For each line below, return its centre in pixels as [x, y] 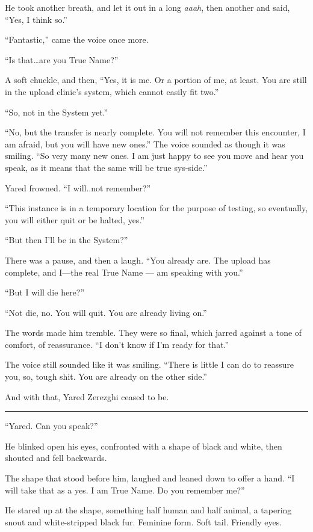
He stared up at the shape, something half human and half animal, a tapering [148, 510]
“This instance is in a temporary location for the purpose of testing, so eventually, [156, 208]
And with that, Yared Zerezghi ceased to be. [87, 396]
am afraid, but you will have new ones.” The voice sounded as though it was [145, 144]
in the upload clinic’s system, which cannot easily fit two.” [112, 91]
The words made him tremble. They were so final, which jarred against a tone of [153, 332]
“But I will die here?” [45, 292]
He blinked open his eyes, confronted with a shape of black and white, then [144, 446]
